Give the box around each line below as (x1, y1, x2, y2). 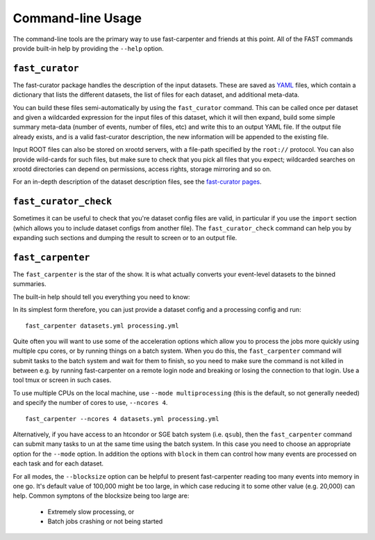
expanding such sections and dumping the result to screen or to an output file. (12, 234, 237, 242)
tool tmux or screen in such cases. (12, 376, 112, 384)
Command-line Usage (12, 10, 142, 26)
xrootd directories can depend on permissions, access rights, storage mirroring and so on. (12, 164, 272, 173)
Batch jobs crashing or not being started (47, 517, 163, 525)
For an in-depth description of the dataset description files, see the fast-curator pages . (12, 177, 262, 186)
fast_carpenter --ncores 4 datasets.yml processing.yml (25, 415, 219, 422)
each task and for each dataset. (12, 459, 104, 468)
